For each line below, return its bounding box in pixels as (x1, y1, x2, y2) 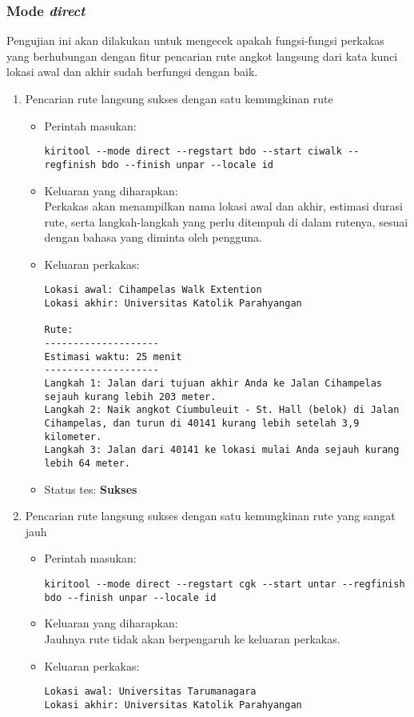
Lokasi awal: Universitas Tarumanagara (44, 686, 257, 698)
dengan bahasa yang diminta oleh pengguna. (44, 229, 262, 246)
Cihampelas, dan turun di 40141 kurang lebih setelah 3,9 (44, 418, 360, 430)
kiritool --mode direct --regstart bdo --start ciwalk (44, 146, 342, 158)
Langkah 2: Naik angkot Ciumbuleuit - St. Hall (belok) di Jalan (44, 404, 400, 416)
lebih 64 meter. (44, 458, 130, 469)
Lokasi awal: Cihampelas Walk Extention (44, 284, 262, 296)
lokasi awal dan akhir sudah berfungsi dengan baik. (6, 63, 258, 80)
